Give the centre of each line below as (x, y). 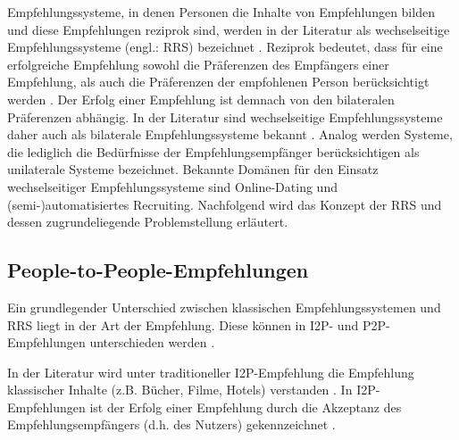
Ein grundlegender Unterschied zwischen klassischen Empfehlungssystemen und (224, 307)
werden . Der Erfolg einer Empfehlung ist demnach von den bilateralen (201, 99)
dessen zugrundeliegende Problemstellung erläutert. (148, 222)
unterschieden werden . (152, 342)
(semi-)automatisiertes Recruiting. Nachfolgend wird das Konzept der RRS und (225, 204)
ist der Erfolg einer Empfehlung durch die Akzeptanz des (246, 407)
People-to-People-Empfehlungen (158, 270)
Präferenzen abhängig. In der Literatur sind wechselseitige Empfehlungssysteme (225, 116)
